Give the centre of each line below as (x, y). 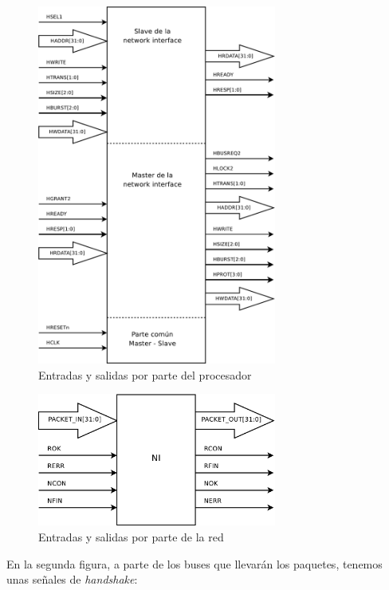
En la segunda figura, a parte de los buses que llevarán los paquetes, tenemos (194, 563)
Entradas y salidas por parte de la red (131, 536)
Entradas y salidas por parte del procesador (145, 374)
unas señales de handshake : (72, 579)
